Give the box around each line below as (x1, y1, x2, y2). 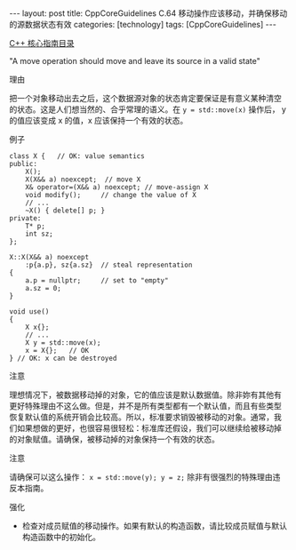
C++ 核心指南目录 (9, 38, 75, 48)
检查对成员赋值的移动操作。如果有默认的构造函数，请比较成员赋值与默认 (21, 521, 287, 530)
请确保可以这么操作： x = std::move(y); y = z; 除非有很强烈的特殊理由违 (9, 472, 281, 482)
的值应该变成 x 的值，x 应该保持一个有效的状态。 (9, 116, 188, 125)
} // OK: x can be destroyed (9, 354, 117, 363)
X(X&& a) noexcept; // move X (25, 175, 141, 184)
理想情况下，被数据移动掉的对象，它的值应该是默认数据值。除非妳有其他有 (9, 389, 282, 400)
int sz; (25, 229, 53, 238)
